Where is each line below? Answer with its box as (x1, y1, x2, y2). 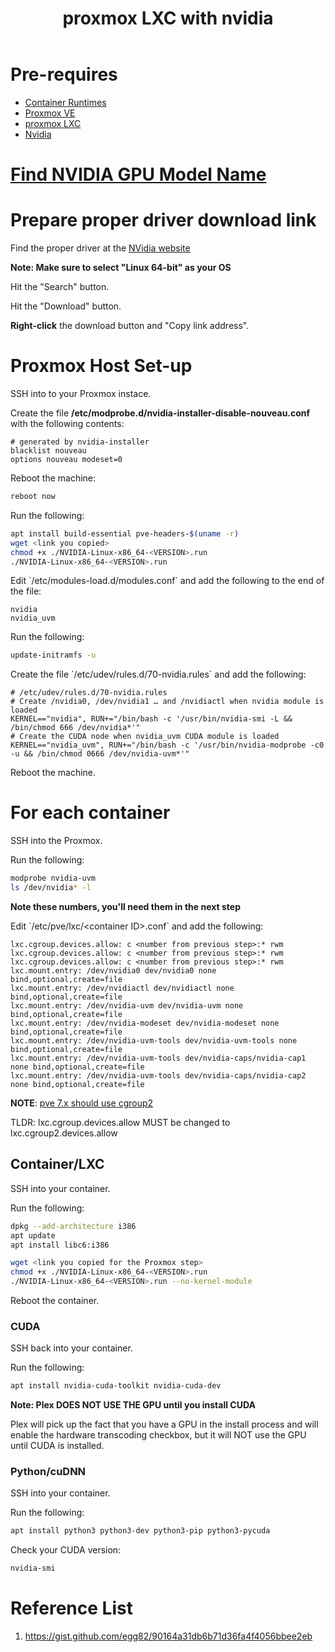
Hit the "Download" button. (10, 300, 122, 312)
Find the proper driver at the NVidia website (10, 242, 191, 254)
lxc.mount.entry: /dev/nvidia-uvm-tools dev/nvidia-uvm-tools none (10, 1035, 298, 1046)
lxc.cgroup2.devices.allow (10, 1127, 118, 1139)
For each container (10, 802, 171, 824)
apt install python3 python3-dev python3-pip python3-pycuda (10, 1526, 271, 1536)
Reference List (10, 1597, 133, 1620)
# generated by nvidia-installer (10, 437, 150, 447)
